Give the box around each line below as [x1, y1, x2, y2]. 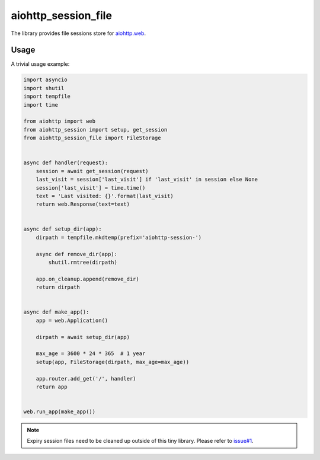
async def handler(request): [23, 159, 108, 166]
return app [36, 383, 68, 390]
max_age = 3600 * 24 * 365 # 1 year [36, 350, 146, 357]
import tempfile [23, 93, 71, 100]
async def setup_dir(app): [23, 226, 102, 232]
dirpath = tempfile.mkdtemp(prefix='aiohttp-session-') [36, 234, 202, 241]
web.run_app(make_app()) [23, 408, 96, 415]
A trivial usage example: [11, 60, 70, 68]
